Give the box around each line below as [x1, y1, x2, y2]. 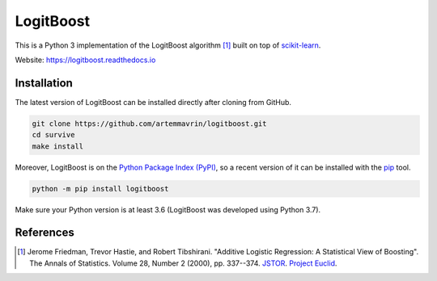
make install [32, 141, 84, 151]
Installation [15, 76, 73, 90]
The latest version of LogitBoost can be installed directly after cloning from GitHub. [15, 97, 291, 107]
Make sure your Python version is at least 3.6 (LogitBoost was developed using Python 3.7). [15, 204, 321, 214]
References [15, 226, 74, 240]
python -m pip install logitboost [32, 184, 169, 193]
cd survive [32, 130, 75, 140]
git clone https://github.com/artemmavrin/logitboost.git [32, 119, 267, 128]
